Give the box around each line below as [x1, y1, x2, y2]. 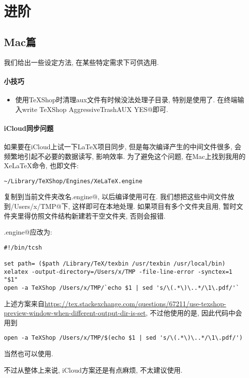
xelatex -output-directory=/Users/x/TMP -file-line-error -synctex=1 [4, 268, 233, 275]
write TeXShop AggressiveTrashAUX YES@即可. [22, 104, 168, 114]
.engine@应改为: [4, 227, 52, 237]
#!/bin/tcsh [4, 244, 42, 251]
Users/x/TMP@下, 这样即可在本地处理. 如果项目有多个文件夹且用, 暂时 [14, 201, 236, 211]
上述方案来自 [4, 298, 44, 308]
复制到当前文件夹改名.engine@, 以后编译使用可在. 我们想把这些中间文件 [4, 191, 228, 202]
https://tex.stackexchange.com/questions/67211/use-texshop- [44, 298, 226, 308]
